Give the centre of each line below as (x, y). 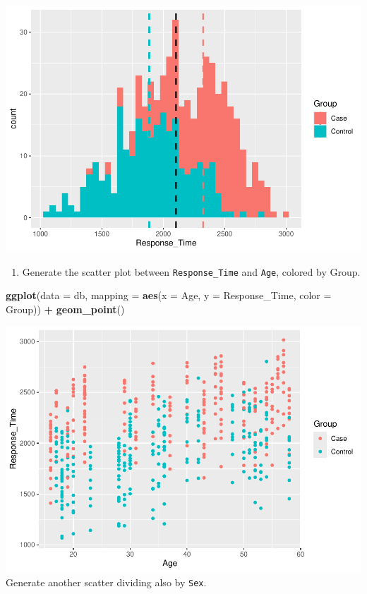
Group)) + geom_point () (65, 309)
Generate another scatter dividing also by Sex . (106, 582)
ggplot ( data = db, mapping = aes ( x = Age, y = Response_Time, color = (169, 295)
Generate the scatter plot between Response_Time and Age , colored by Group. (191, 271)
